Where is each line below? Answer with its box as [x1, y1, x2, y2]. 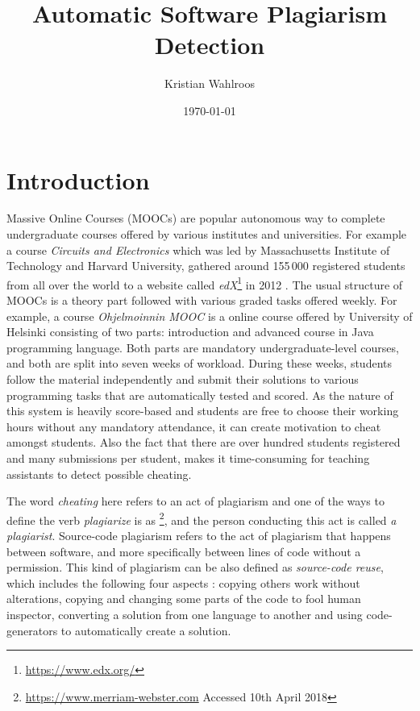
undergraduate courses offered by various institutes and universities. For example [6, 226, 407, 243]
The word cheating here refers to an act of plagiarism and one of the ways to [6, 493, 385, 509]
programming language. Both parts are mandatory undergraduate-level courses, [6, 339, 399, 355]
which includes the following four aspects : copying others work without [6, 574, 360, 591]
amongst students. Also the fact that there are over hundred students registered [6, 434, 401, 451]
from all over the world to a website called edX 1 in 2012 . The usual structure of [6, 273, 403, 293]
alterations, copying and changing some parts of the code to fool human [6, 590, 361, 607]
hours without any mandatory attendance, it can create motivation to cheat [6, 418, 381, 434]
